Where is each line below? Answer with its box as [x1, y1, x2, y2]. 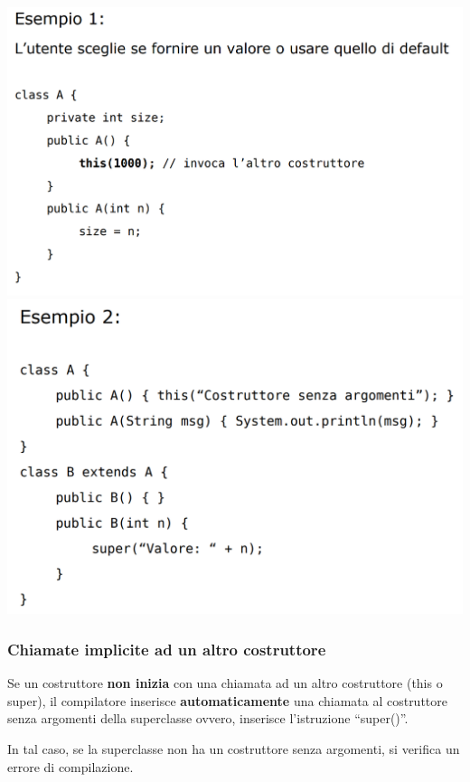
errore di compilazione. [7, 757, 134, 776]
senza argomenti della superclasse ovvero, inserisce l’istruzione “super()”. [7, 709, 409, 728]
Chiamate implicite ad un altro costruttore [7, 637, 326, 660]
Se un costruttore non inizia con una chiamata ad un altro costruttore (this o [7, 674, 443, 692]
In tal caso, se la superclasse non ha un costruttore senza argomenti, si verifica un [7, 739, 460, 758]
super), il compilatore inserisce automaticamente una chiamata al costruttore [7, 691, 447, 710]
